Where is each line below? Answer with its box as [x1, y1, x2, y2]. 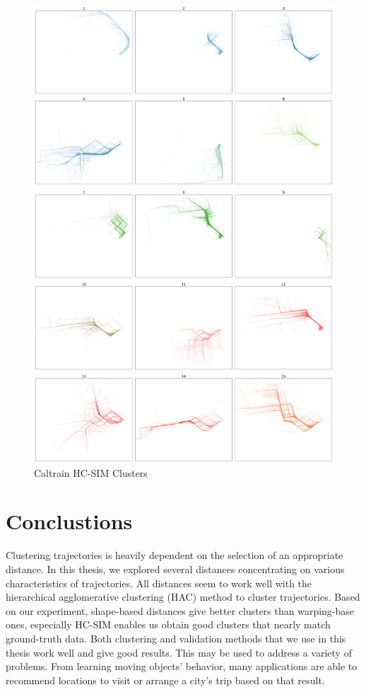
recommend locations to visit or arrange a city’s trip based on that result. [6, 672, 325, 687]
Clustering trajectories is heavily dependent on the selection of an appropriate [6, 548, 343, 563]
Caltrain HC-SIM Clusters [34, 465, 148, 480]
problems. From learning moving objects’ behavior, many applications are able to [6, 659, 358, 674]
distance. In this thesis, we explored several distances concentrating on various [6, 562, 345, 576]
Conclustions [6, 507, 133, 536]
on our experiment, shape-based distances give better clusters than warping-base [6, 603, 355, 618]
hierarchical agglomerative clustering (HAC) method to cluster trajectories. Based [6, 589, 360, 604]
